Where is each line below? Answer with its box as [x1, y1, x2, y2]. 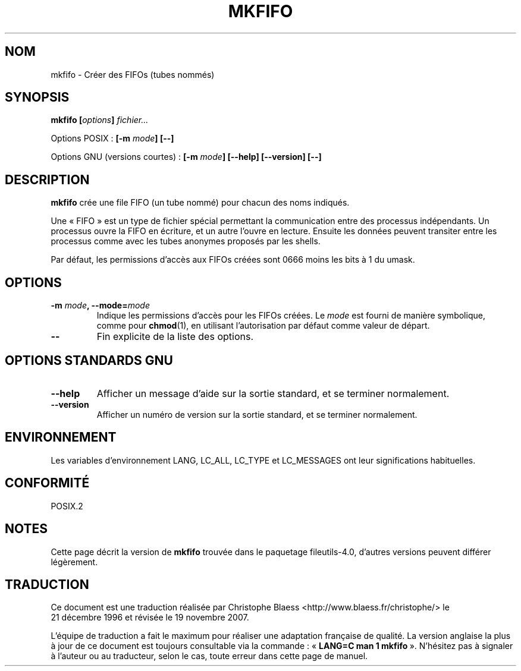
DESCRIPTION [5, 172, 90, 187]
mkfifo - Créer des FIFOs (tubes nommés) [51, 69, 215, 80]
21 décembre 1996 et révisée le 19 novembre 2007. [51, 612, 249, 623]
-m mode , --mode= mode [51, 300, 150, 311]
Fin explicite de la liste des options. [96, 330, 253, 343]
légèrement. [51, 556, 98, 567]
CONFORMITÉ [5, 475, 90, 491]
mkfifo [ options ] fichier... [51, 115, 149, 125]
